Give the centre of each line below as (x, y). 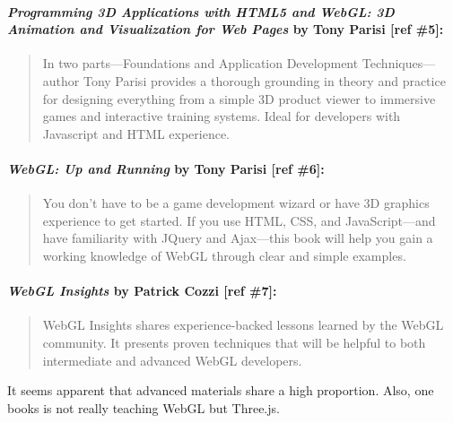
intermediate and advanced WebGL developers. (172, 360)
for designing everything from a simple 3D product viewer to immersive (239, 98)
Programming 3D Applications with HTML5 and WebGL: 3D (201, 11)
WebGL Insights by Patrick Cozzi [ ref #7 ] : (142, 291)
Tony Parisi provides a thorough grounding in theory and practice (264, 80)
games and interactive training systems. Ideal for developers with (222, 116)
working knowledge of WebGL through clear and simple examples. (224, 255)
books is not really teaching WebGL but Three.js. (144, 407)
